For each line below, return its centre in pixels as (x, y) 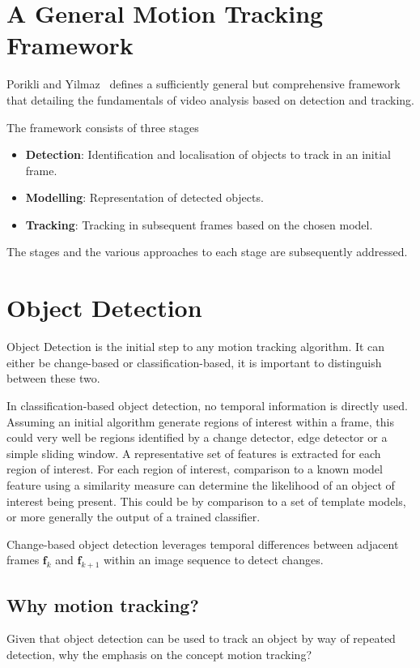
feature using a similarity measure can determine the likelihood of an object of (201, 484)
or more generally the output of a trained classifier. (134, 517)
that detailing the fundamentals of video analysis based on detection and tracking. (210, 99)
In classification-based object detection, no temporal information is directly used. (207, 405)
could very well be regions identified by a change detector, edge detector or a (197, 437)
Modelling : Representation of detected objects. (144, 197)
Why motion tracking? (103, 604)
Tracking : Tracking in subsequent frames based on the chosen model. (199, 224)
